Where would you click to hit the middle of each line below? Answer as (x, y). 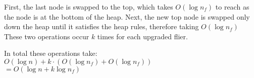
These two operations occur (47, 36)
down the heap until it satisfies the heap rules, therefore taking (101, 26)
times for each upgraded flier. (142, 36)
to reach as (232, 7)
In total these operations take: (51, 53)
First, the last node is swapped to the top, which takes (89, 7)
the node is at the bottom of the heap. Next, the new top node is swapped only (127, 16)
